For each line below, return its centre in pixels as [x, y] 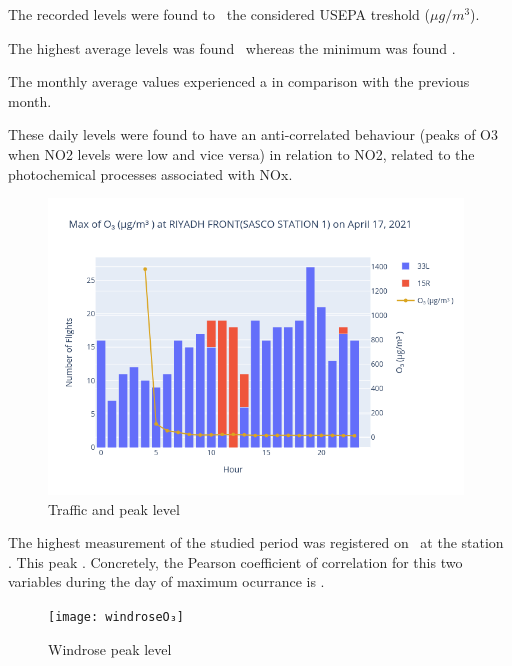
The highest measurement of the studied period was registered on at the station [256, 542]
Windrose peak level [110, 648]
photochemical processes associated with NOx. [150, 173]
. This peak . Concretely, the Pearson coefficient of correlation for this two [235, 561]
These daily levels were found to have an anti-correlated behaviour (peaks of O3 [253, 134]
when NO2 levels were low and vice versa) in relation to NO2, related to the [241, 153]
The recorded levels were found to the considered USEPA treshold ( [219, 14]
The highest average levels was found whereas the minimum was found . [232, 47]
